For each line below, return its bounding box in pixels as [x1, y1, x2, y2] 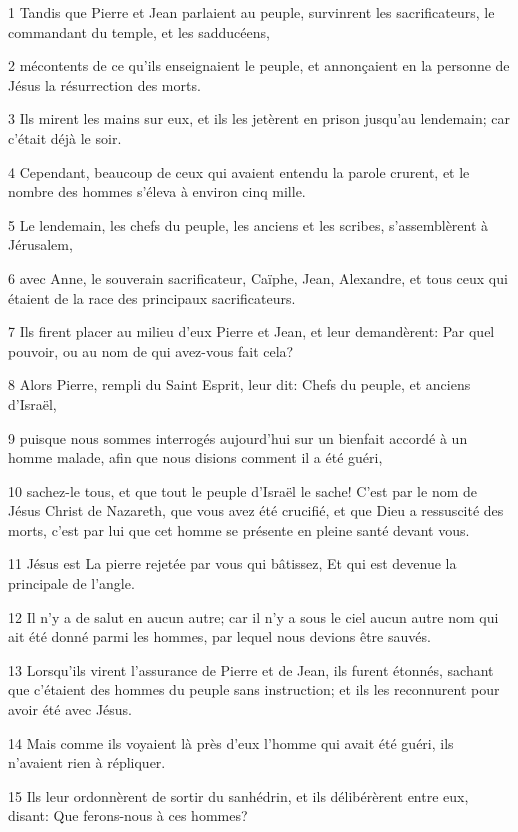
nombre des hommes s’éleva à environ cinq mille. [8, 181, 306, 202]
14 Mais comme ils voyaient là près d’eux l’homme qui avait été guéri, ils [8, 732, 454, 753]
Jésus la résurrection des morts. [8, 74, 201, 95]
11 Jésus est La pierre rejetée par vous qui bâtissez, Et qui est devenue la [8, 553, 457, 574]
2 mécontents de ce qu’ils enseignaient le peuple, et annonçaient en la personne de [8, 55, 510, 76]
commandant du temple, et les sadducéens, [8, 21, 270, 42]
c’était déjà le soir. [8, 127, 122, 148]
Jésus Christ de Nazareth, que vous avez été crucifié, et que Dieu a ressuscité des [8, 500, 504, 521]
